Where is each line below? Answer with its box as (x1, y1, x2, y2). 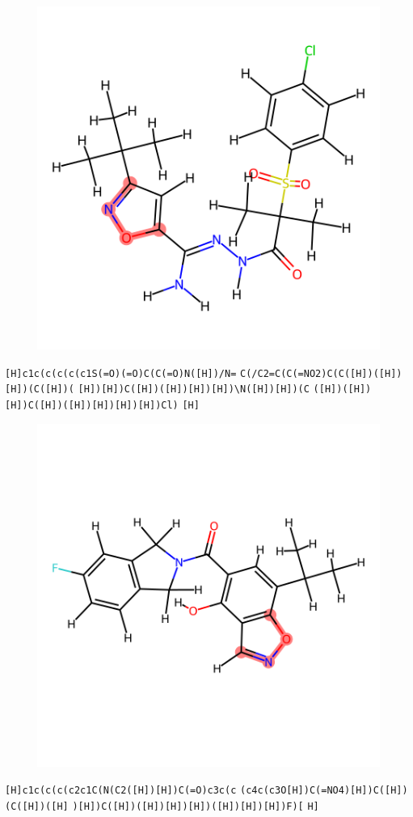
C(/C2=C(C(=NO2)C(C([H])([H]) (240, 367, 402, 379)
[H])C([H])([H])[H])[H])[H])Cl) (5, 399, 179, 411)
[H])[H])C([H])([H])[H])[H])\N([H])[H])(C (78, 383, 310, 396)
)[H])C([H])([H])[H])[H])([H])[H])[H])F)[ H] (72, 800, 319, 812)
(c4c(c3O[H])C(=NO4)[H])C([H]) (240, 785, 408, 797)
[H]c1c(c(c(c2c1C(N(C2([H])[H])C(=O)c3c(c (5, 785, 237, 797)
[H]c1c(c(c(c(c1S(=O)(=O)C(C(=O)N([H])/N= (5, 367, 237, 379)
